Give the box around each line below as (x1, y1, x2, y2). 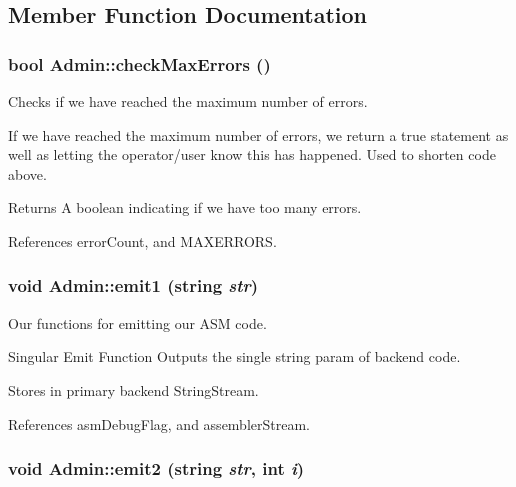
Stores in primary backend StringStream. (8, 379, 259, 400)
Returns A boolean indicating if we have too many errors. (8, 197, 362, 218)
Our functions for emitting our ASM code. (8, 312, 267, 333)
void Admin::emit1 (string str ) (8, 273, 259, 298)
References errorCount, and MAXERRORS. (8, 230, 277, 251)
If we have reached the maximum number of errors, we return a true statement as (8, 124, 509, 145)
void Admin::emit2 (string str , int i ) (8, 456, 305, 481)
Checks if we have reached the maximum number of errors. (8, 91, 368, 111)
